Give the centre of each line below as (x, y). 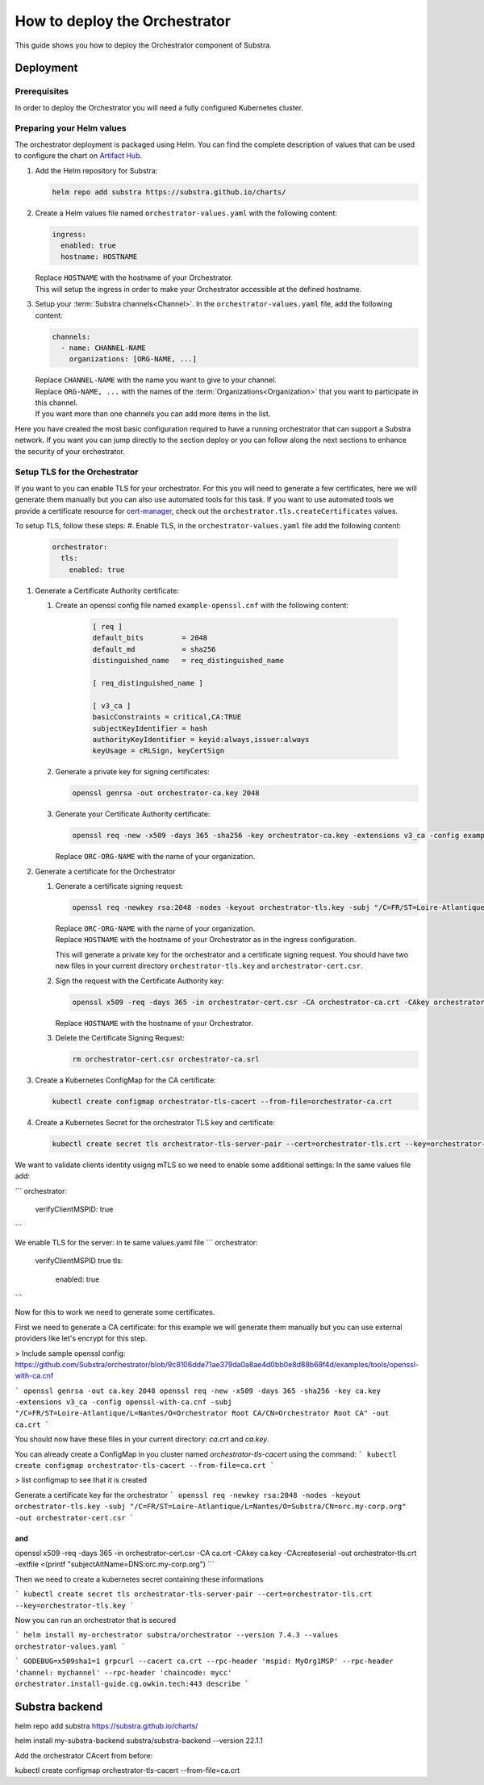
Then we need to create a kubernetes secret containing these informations (139, 1579)
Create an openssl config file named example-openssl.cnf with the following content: (202, 606)
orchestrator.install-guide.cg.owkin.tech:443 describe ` (132, 1683)
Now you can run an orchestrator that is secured (96, 1620)
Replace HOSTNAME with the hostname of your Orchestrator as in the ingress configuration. (206, 940)
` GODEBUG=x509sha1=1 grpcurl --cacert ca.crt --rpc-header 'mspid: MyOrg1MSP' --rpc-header (204, 1661)
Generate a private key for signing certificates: (132, 772)
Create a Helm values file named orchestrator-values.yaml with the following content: (186, 213)
